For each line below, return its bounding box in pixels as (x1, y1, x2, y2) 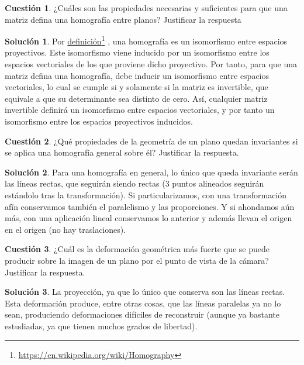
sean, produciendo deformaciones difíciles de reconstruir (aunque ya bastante (5, 308, 279, 321)
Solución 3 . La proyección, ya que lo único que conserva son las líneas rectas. (5, 285, 285, 298)
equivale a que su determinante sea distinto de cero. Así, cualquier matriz (5, 92, 268, 104)
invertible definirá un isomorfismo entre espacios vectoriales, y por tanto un (5, 104, 275, 116)
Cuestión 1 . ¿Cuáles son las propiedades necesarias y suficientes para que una (5, 2, 288, 13)
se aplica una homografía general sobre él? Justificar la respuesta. (5, 146, 239, 159)
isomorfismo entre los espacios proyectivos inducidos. (5, 115, 193, 127)
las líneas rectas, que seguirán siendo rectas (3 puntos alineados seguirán (5, 177, 264, 190)
